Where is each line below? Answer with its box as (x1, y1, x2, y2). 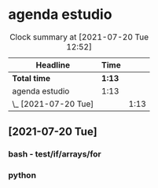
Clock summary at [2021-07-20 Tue (9, 31, 149, 42)
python (8, 170, 37, 181)
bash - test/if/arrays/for (8, 149, 102, 160)
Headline (35, 59, 71, 70)
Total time (12, 72, 51, 83)
